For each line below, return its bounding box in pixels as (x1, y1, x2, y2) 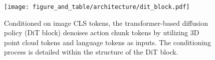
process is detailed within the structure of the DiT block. (4, 47, 179, 57)
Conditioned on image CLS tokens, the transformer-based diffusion (4, 17, 208, 28)
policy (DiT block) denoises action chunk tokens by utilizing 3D (4, 27, 200, 38)
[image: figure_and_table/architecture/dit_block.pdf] (4, 3, 190, 10)
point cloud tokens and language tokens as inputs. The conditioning (4, 37, 211, 47)
